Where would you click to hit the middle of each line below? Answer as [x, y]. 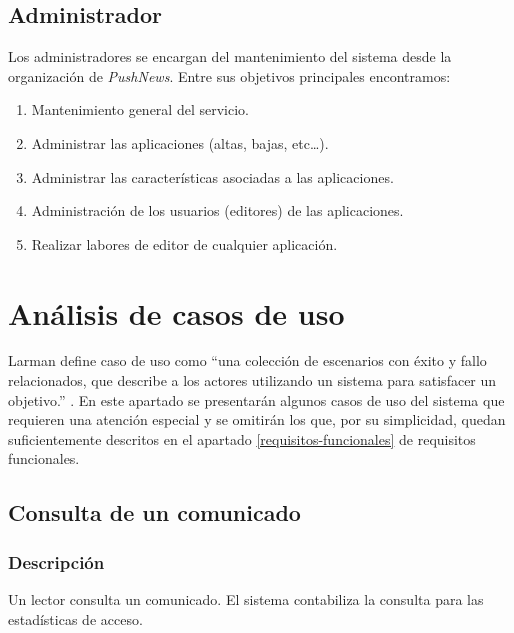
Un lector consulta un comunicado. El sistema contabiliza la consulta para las [246, 599]
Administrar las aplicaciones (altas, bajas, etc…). [180, 142]
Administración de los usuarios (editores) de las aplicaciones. [217, 210]
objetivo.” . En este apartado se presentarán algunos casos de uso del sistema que [256, 399]
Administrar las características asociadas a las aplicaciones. [212, 176]
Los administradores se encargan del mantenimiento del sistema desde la [230, 56]
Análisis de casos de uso [176, 312]
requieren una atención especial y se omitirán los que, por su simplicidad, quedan [257, 419]
